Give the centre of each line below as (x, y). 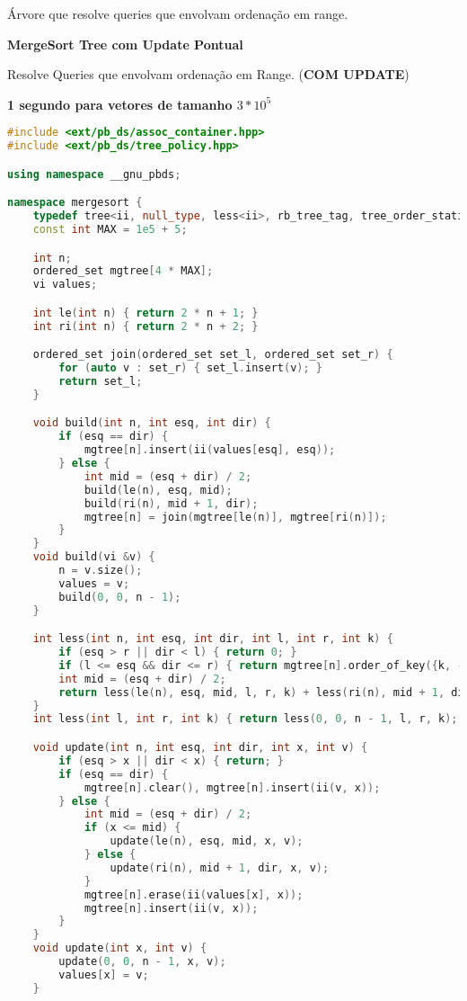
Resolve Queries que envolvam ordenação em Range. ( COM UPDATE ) (208, 74)
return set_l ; (101, 382)
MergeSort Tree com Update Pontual (125, 44)
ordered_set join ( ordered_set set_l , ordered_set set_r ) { (213, 355)
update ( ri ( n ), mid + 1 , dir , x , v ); (220, 867)
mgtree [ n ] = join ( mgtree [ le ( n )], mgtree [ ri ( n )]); (235, 517)
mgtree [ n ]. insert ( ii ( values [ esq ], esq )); (210, 450)
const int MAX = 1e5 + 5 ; (110, 230)
